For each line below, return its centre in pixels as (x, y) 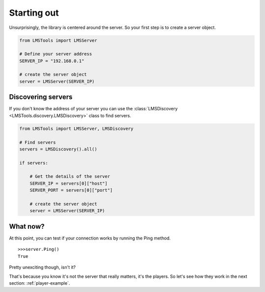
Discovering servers (41, 97)
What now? (27, 226)
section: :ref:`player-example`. (40, 283)
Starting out (34, 13)
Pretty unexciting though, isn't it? (42, 268)
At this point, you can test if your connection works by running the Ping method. (90, 238)
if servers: (34, 163)
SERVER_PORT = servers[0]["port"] (71, 190)
